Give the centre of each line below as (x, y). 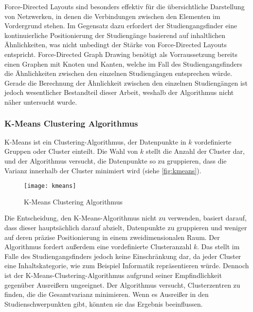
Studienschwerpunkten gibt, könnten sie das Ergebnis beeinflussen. (104, 303)
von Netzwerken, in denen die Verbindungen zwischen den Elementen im (112, 16)
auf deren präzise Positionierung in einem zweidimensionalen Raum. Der (112, 237)
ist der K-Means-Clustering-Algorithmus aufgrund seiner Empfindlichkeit (113, 275)
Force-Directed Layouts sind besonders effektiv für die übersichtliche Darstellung (125, 6)
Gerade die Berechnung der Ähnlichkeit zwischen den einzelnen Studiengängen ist (126, 83)
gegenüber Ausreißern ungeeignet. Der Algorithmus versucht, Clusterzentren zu (122, 284)
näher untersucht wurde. (41, 101)
